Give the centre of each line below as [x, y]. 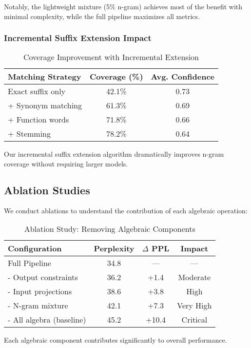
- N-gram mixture [38, 306]
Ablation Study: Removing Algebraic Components [110, 229]
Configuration [35, 248]
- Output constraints [43, 277]
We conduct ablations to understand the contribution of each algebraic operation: [126, 210]
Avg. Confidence [183, 77]
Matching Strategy [45, 77]
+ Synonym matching [45, 105]
